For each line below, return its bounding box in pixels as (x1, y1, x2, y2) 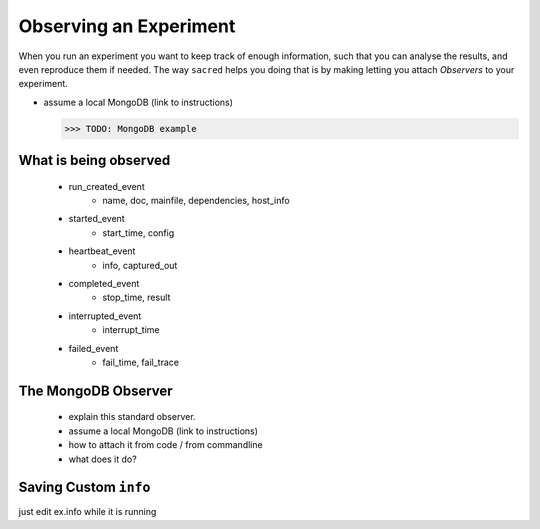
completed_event (68, 278, 140, 290)
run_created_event (68, 180, 145, 192)
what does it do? (68, 453, 137, 465)
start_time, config (102, 226, 175, 239)
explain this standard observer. (68, 411, 196, 423)
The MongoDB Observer (18, 382, 174, 399)
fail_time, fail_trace (102, 356, 180, 368)
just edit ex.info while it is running (18, 506, 157, 518)
